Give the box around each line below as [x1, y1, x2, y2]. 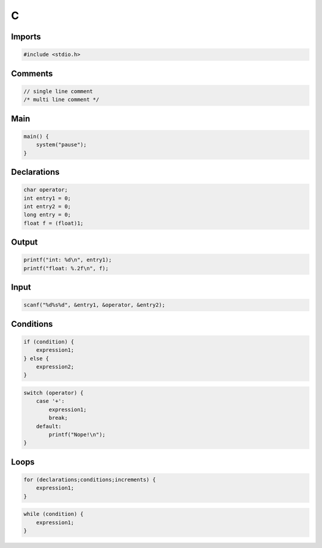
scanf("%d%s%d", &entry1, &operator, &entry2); [23, 302, 165, 308]
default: [36, 423, 62, 429]
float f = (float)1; [23, 219, 83, 227]
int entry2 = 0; [23, 203, 72, 210]
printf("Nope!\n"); [48, 431, 106, 438]
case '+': [36, 398, 65, 405]
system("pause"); [36, 141, 87, 148]
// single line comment [23, 88, 94, 95]
